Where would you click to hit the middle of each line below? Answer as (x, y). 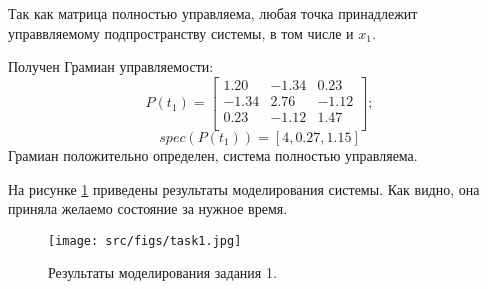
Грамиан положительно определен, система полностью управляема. (213, 154)
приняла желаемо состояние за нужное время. (148, 208)
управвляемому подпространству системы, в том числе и (181, 32)
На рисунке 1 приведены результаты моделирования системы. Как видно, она (244, 188)
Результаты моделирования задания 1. (162, 272)
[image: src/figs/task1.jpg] (145, 240)
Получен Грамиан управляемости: (111, 66)
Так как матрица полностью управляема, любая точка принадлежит (213, 13)
